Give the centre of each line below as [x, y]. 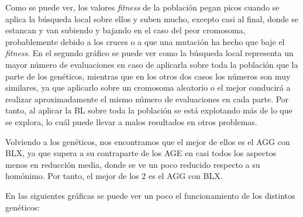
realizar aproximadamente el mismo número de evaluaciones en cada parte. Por [147, 99]
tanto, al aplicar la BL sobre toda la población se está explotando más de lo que [149, 110]
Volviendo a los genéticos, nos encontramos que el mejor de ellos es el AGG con [148, 141]
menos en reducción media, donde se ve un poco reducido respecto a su [133, 164]
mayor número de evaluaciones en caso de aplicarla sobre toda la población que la [152, 64]
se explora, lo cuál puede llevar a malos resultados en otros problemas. [131, 121]
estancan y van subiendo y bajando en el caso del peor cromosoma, [125, 30]
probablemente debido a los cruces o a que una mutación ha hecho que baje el [145, 41]
